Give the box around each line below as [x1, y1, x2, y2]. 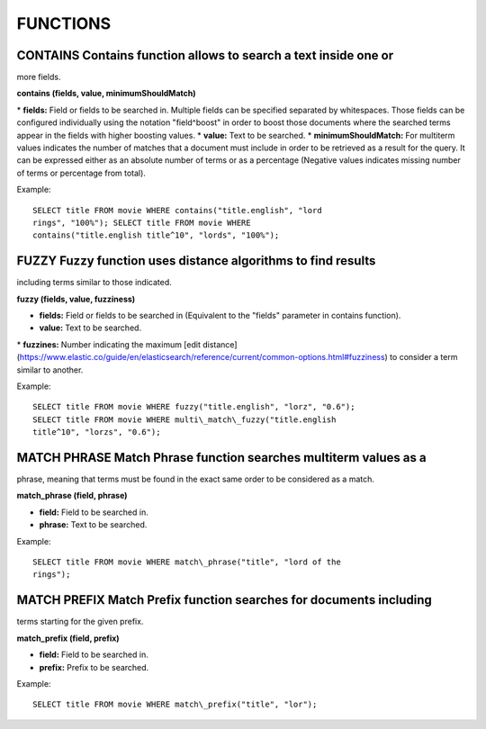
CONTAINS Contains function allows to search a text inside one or [16, 48, 394, 63]
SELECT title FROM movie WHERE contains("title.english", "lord [32, 205, 323, 215]
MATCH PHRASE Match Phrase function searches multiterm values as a [16, 450, 427, 465]
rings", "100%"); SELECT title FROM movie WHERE [32, 217, 251, 228]
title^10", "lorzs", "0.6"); [32, 427, 161, 437]
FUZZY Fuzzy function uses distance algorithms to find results [16, 253, 376, 269]
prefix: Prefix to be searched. [39, 661, 149, 672]
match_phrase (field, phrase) [16, 490, 128, 501]
